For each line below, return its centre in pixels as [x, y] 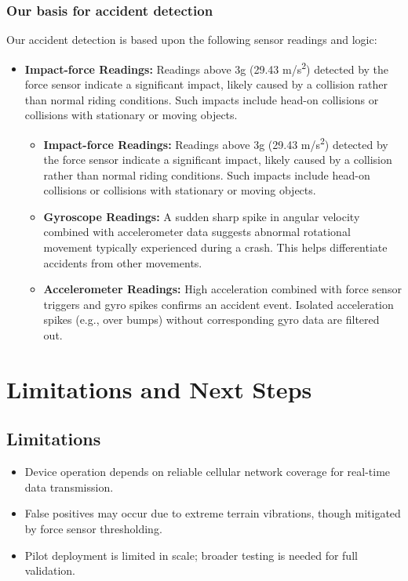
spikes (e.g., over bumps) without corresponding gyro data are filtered [211, 320]
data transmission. [69, 487]
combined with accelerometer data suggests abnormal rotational [197, 232]
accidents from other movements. [123, 262]
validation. [50, 570]
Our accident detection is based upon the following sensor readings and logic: [192, 40]
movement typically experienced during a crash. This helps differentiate [215, 247]
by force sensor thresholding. [93, 528]
